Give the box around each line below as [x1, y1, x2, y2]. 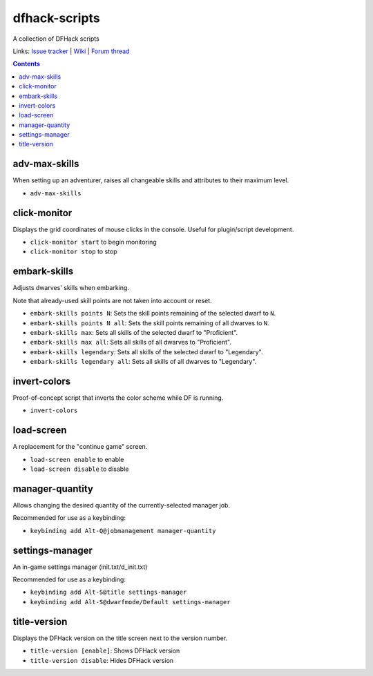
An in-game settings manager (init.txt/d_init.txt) [12, 563, 148, 571]
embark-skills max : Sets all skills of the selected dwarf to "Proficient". [30, 328, 238, 336]
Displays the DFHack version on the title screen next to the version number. [12, 634, 228, 642]
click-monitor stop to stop [30, 247, 117, 255]
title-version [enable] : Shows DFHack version [30, 646, 180, 655]
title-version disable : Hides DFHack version [30, 656, 174, 664]
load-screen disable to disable [30, 465, 129, 473]
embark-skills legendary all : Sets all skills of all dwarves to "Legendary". [30, 358, 257, 366]
